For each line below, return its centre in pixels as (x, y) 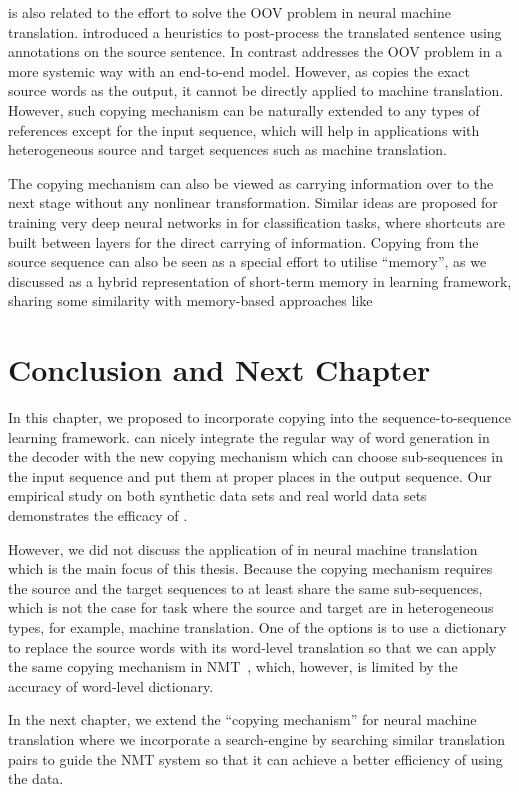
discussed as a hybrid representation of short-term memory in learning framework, (260, 280)
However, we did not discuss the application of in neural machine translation (243, 548)
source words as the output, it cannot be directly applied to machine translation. (256, 90)
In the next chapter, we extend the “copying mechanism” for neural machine (242, 719)
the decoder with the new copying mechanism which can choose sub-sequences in (256, 456)
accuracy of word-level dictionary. (111, 685)
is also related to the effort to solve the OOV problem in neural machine (229, 12)
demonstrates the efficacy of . (98, 515)
